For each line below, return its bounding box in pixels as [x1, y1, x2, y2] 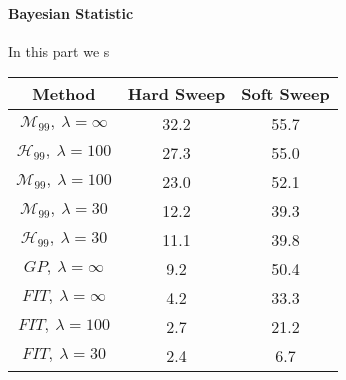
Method [32, 82, 96, 106]
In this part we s [8, 40, 110, 61]
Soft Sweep [241, 82, 330, 106]
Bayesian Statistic [8, 2, 134, 23]
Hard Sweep [127, 82, 226, 106]
